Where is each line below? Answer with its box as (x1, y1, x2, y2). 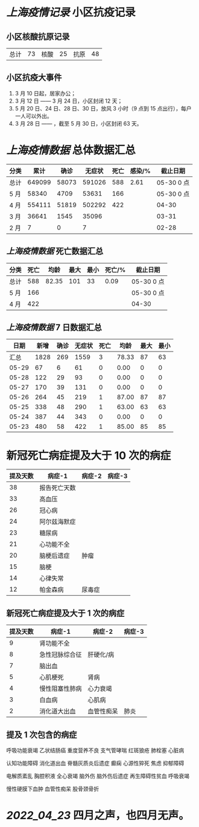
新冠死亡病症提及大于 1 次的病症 (6, 608, 125, 618)
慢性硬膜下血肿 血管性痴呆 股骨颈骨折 (6, 785, 99, 792)
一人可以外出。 (14, 112, 52, 120)
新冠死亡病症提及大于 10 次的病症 (6, 448, 171, 462)
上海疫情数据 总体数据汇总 (6, 143, 136, 157)
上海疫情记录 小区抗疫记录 (6, 5, 136, 19)
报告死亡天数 (39, 484, 77, 492)
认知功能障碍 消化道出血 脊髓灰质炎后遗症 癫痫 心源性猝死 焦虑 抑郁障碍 (6, 759, 185, 767)
